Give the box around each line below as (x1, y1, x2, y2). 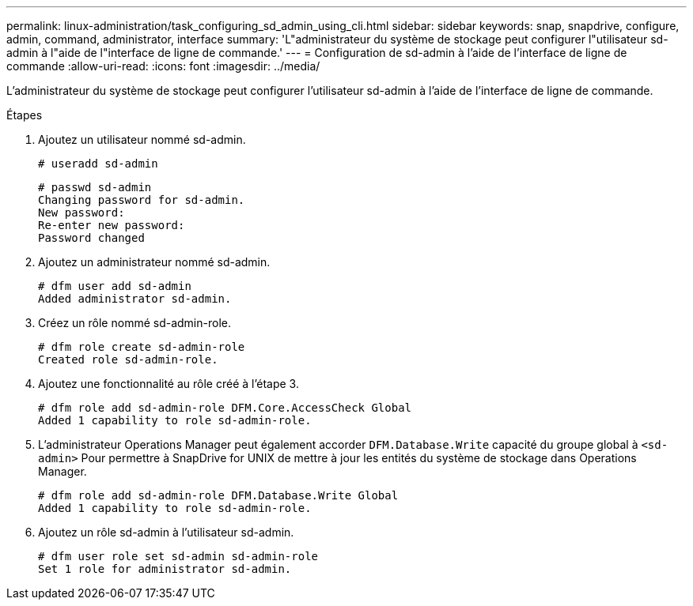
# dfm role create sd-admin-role (38, 341, 245, 353)
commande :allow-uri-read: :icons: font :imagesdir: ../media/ (6, 59, 320, 73)
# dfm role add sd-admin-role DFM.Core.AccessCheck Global (38, 401, 412, 414)
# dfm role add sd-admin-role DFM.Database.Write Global (38, 489, 399, 502)
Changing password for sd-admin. (38, 194, 245, 206)
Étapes (6, 108, 43, 122)
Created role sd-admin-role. (38, 353, 218, 366)
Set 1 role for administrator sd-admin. (38, 563, 292, 575)
